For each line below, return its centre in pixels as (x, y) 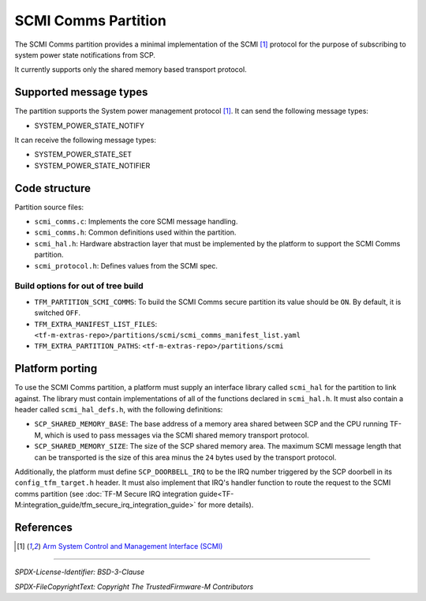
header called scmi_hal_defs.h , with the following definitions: (119, 410)
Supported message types (81, 92)
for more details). (226, 505)
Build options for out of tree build (79, 286)
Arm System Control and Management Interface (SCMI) (133, 547)
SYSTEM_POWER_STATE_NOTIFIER (92, 165)
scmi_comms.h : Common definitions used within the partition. (135, 232)
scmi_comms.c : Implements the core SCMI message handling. (136, 222)
